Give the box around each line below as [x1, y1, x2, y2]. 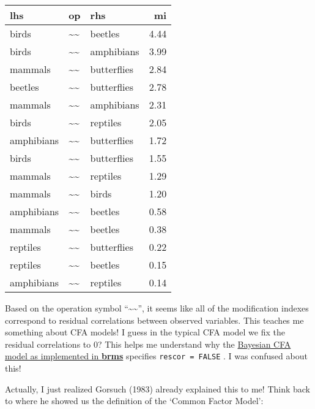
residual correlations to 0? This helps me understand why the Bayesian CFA [5, 337, 291, 350]
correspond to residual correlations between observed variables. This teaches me [5, 313, 304, 326]
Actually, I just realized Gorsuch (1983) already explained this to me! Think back [5, 382, 311, 395]
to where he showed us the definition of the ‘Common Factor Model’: [5, 394, 264, 407]
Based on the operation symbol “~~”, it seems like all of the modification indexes [5, 302, 309, 314]
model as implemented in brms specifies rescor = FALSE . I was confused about [5, 350, 308, 362]
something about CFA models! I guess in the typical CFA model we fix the [5, 326, 285, 338]
